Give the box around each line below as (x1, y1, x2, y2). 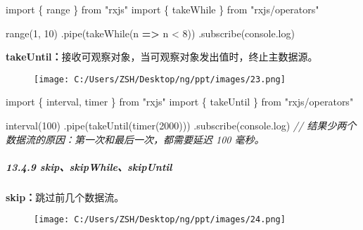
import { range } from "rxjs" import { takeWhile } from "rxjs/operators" (6, 2, 319, 16)
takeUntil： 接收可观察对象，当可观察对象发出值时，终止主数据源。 (6, 49, 318, 64)
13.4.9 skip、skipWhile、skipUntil (6, 159, 172, 174)
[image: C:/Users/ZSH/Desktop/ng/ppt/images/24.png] (34, 215, 286, 225)
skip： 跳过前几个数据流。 (6, 189, 125, 204)
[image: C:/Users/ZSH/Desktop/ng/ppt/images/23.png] (34, 74, 286, 84)
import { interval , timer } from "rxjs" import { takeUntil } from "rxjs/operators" (6, 94, 354, 109)
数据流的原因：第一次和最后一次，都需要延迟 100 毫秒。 (6, 132, 265, 146)
